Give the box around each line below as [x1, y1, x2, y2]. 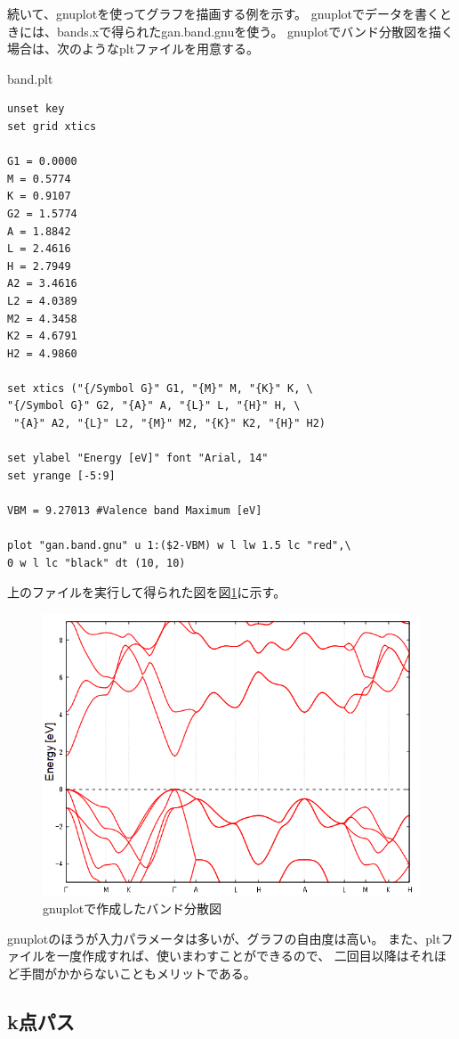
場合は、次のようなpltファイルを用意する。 [7, 39, 260, 58]
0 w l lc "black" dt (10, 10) [7, 556, 186, 569]
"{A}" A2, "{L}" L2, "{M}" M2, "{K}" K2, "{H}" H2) [13, 417, 326, 430]
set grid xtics [7, 119, 97, 133]
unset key [7, 102, 65, 116]
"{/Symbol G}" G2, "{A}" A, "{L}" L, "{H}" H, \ [7, 399, 301, 413]
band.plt [7, 69, 53, 87]
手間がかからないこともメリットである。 [19, 964, 256, 983]
